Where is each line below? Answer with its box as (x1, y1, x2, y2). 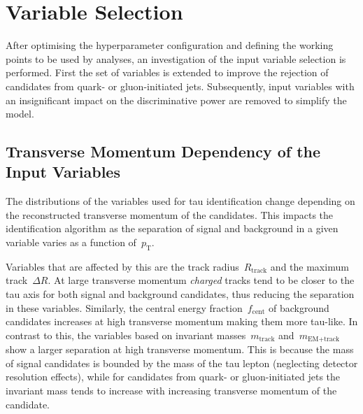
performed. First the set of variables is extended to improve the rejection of (6, 65, 329, 80)
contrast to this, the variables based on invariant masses (6, 327, 246, 342)
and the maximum (270, 259, 349, 273)
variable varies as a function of (6, 235, 136, 250)
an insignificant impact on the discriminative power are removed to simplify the (6, 92, 347, 107)
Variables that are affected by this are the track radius (6, 259, 239, 273)
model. (6, 106, 34, 121)
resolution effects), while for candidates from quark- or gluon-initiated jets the (6, 369, 341, 384)
